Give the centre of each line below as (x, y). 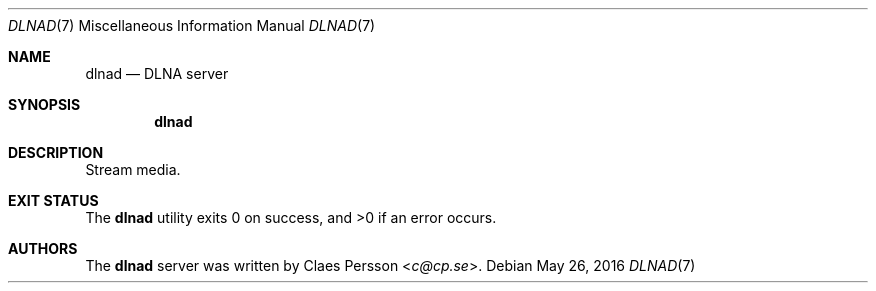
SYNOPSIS (44, 104)
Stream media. (133, 169)
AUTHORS (43, 248)
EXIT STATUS (53, 200)
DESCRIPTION (56, 152)
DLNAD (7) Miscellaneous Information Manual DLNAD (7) (192, 25)
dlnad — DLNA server (157, 73)
